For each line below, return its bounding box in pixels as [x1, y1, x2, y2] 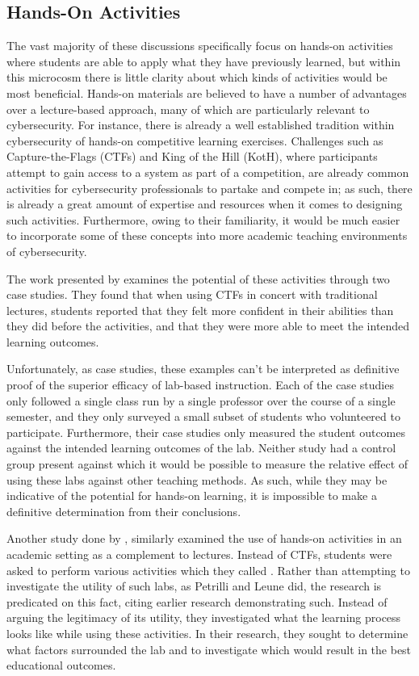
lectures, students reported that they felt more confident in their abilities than [6, 301, 394, 318]
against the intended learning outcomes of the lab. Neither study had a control [6, 439, 396, 456]
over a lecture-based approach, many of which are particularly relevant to [6, 100, 370, 117]
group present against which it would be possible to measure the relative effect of [6, 456, 409, 472]
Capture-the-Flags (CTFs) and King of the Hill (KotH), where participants [6, 148, 378, 165]
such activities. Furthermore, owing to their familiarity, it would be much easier [6, 211, 400, 228]
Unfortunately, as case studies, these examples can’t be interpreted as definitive [6, 360, 400, 377]
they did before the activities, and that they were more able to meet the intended [6, 317, 410, 334]
